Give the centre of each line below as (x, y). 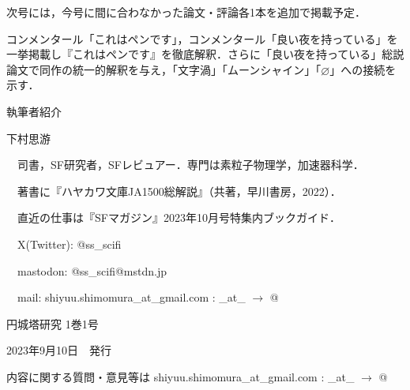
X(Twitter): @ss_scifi (69, 244)
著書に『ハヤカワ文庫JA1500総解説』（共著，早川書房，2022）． (179, 191)
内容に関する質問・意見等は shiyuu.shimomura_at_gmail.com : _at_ (181, 376)
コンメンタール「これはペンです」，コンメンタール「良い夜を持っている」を (202, 38)
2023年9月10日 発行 (59, 350)
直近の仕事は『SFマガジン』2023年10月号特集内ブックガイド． (179, 217)
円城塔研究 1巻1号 (53, 323)
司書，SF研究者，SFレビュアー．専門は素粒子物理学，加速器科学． (190, 165)
